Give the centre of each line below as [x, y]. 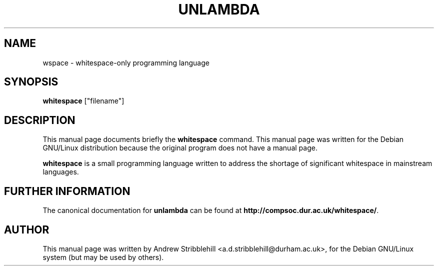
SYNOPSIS [31, 82]
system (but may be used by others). [103, 257]
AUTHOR [27, 229]
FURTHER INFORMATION [67, 191]
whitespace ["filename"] [83, 101]
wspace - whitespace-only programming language [126, 62]
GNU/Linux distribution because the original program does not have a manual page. [180, 148]
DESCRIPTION [40, 120]
